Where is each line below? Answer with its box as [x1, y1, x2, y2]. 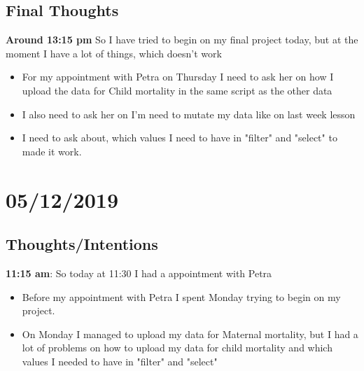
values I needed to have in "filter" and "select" [22, 353, 218, 368]
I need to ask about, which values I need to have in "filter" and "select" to [22, 130, 337, 145]
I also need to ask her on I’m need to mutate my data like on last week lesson [22, 106, 356, 121]
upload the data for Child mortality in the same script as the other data [22, 83, 332, 97]
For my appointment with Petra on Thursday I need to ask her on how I [22, 69, 334, 84]
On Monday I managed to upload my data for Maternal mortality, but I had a [22, 326, 358, 341]
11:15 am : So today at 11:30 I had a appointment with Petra [6, 265, 272, 280]
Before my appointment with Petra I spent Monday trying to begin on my [22, 289, 341, 304]
